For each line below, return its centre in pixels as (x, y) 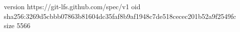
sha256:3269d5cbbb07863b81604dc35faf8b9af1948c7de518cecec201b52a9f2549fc (120, 16)
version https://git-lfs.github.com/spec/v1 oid (72, 6)
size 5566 (17, 25)
